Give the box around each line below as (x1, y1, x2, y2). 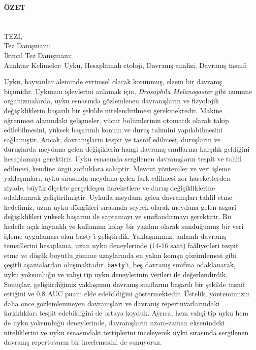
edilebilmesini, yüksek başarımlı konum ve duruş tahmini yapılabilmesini (4, 125, 223, 135)
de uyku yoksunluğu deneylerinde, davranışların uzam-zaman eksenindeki (4, 318, 225, 328)
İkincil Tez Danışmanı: (4, 50, 72, 60)
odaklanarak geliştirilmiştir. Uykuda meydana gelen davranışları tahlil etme (4, 192, 232, 202)
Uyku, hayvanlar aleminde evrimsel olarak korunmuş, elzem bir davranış (4, 76, 222, 87)
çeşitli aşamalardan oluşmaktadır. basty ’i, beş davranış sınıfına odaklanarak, (4, 259, 236, 270)
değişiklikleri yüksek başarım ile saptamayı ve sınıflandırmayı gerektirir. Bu (4, 211, 231, 222)
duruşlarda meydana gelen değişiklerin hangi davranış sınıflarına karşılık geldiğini (4, 144, 250, 154)
